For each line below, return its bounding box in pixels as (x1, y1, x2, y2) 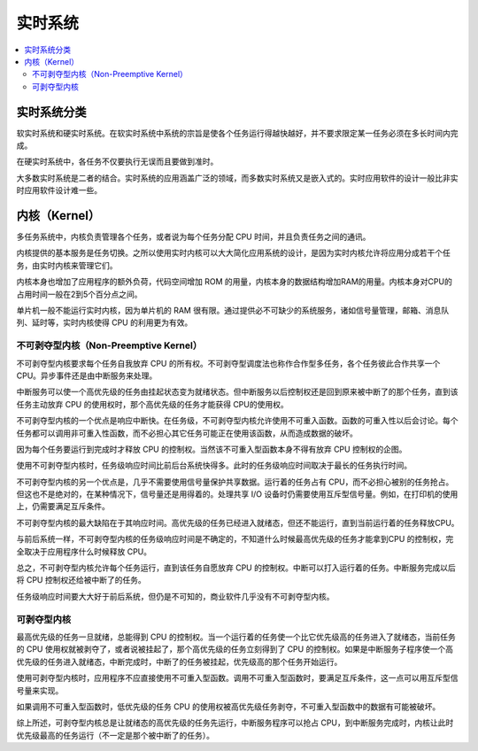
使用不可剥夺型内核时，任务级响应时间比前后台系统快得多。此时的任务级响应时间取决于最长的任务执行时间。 (16, 461, 412, 471)
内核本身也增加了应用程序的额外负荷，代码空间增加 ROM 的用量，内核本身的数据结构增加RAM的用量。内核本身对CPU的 (16, 276, 453, 287)
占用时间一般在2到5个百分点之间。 (16, 289, 143, 299)
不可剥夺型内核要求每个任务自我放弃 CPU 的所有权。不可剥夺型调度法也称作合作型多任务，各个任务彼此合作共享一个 (16, 358, 441, 368)
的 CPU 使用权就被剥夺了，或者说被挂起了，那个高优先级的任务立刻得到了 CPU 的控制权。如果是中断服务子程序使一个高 (16, 644, 453, 654)
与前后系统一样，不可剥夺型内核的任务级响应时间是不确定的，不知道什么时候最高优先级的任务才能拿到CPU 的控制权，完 (16, 534, 454, 545)
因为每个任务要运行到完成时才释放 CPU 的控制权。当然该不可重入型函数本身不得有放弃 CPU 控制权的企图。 (16, 444, 407, 454)
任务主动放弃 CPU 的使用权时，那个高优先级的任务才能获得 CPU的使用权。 (16, 399, 289, 409)
